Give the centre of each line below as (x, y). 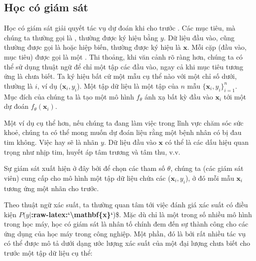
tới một (235, 96)
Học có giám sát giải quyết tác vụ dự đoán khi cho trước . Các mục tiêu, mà (120, 28)
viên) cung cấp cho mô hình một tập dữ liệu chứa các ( (87, 178)
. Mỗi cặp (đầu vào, (217, 47)
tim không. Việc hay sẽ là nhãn (51, 142)
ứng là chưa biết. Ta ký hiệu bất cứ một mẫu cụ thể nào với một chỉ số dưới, (120, 76)
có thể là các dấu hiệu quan (207, 142)
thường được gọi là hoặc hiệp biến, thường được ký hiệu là (92, 47)
